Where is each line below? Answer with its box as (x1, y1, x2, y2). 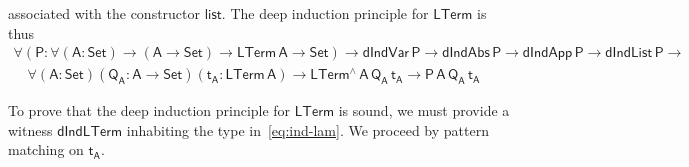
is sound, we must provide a (338, 100, 510, 121)
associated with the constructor (8, 3, 201, 23)
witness (8, 119, 53, 140)
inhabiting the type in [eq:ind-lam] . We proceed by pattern (126, 119, 489, 140)
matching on (8, 139, 84, 160)
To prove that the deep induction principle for (8, 100, 291, 121)
